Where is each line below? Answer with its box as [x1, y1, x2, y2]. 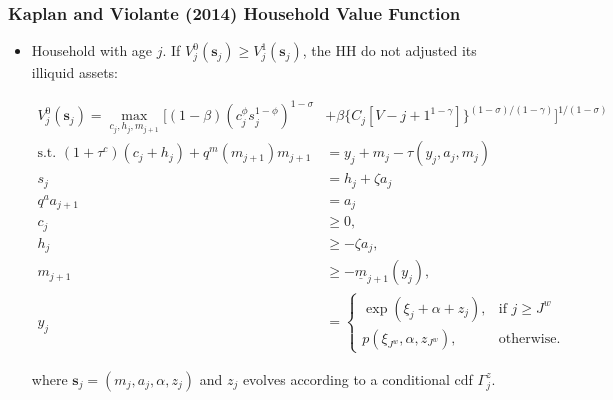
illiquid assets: [31, 62, 118, 83]
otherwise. [498, 331, 561, 346]
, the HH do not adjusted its [302, 40, 477, 61]
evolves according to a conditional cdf [242, 368, 473, 389]
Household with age [31, 40, 153, 61]
